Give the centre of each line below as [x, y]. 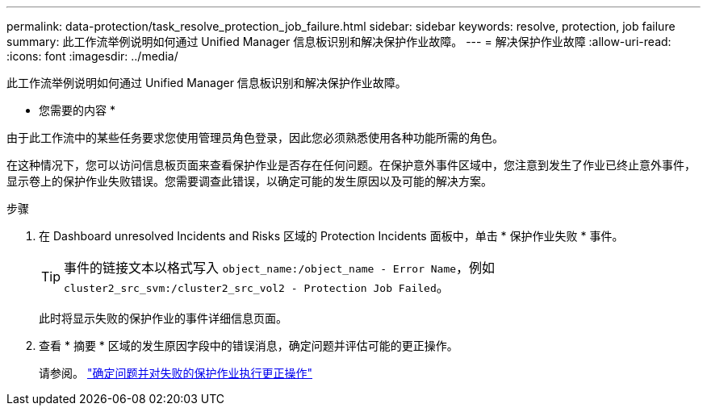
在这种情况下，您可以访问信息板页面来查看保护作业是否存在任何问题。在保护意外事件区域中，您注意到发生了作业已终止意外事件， [351, 165]
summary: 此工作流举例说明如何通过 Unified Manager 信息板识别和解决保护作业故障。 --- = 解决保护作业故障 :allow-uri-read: [339, 42]
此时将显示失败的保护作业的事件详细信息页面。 [163, 318]
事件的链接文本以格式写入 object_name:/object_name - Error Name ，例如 [280, 268]
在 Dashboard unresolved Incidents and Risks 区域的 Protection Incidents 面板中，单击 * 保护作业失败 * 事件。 [331, 236]
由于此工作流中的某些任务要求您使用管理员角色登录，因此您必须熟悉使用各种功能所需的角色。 [255, 137]
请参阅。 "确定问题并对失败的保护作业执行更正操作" [176, 373]
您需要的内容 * [77, 110]
